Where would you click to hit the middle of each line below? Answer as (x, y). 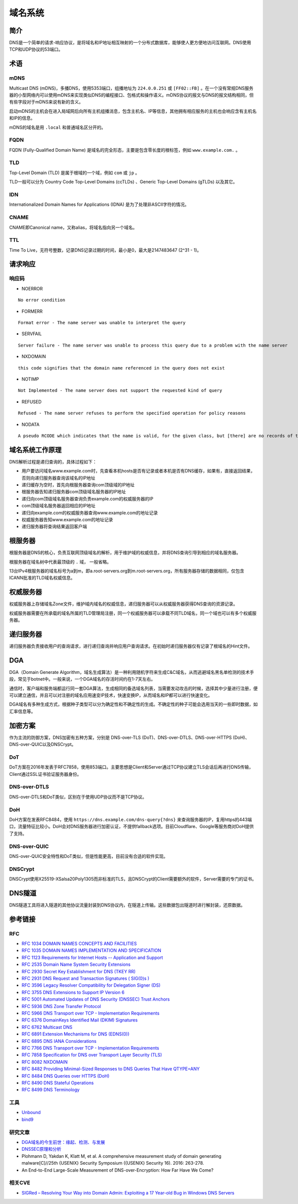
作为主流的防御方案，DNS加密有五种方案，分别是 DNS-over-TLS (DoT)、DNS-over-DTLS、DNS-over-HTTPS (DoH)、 (129, 737)
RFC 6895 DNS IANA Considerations (59, 1041)
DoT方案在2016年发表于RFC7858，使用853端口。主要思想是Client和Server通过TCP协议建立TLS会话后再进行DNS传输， (131, 767)
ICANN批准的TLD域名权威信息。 (42, 578)
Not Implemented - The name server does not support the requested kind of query (120, 391)
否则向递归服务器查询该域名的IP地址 (58, 478)
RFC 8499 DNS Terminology (51, 1090)
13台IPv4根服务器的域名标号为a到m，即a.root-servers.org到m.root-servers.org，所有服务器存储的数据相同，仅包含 (127, 571)
